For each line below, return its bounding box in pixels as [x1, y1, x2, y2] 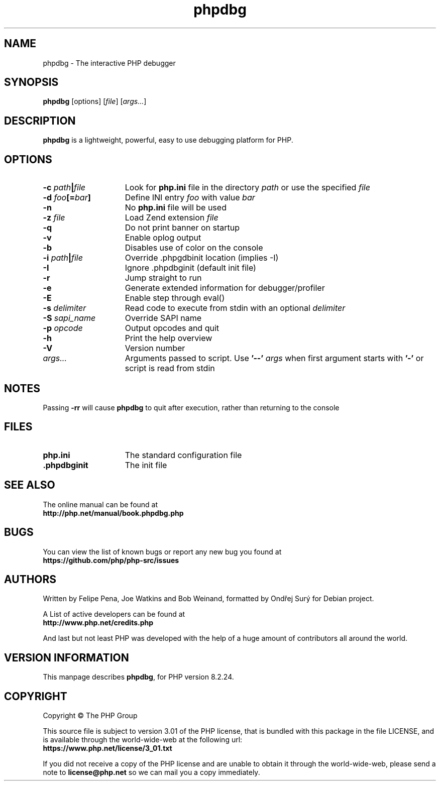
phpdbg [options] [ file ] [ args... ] [43, 97, 147, 106]
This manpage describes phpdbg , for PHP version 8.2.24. [43, 672, 234, 682]
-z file [43, 212, 65, 223]
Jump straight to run [125, 273, 202, 283]
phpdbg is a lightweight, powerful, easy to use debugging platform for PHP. [43, 136, 293, 145]
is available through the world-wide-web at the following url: [43, 735, 243, 744]
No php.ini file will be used [125, 202, 227, 213]
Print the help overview [125, 333, 212, 344]
